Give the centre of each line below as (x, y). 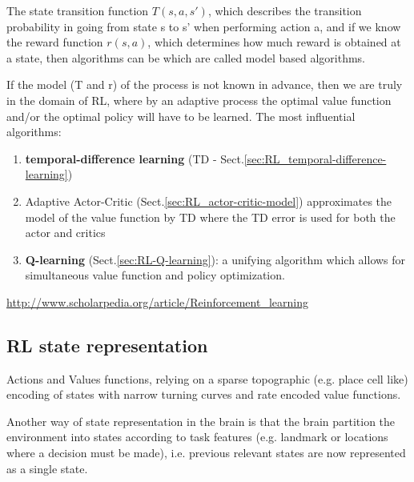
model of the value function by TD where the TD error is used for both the (210, 217)
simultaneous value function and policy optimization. (155, 275)
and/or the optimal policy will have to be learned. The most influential (181, 116)
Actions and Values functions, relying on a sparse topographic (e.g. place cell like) (207, 378)
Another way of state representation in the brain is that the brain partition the (201, 421)
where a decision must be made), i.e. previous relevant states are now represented (206, 453)
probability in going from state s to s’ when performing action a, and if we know (204, 26)
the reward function (55, 42)
